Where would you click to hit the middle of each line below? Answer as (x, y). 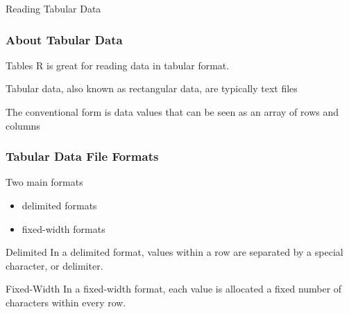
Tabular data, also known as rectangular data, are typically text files (152, 88)
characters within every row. (66, 302)
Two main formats (44, 182)
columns (23, 125)
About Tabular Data (64, 39)
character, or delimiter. (54, 265)
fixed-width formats (63, 228)
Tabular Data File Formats (82, 156)
